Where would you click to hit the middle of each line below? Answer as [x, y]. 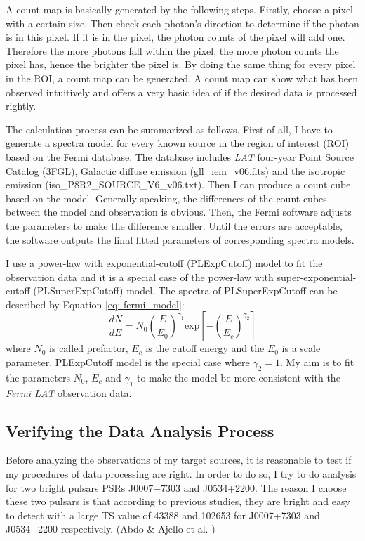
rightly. [21, 106]
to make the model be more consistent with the [238, 377]
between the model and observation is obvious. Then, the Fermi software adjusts [179, 212]
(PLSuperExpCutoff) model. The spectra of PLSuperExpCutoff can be [185, 291]
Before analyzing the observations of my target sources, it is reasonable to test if [179, 460]
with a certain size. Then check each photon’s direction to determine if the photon [182, 23]
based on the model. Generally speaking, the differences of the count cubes [166, 198]
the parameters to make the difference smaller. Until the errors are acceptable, [174, 225]
